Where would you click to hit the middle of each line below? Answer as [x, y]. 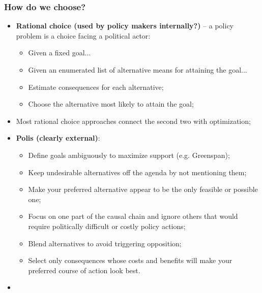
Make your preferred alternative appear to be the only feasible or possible [143, 189]
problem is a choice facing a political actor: [83, 35]
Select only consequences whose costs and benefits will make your [130, 260]
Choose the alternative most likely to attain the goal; [111, 104]
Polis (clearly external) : [58, 138]
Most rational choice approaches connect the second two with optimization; [133, 121]
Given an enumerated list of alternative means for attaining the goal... [138, 70]
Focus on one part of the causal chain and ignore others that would [133, 216]
